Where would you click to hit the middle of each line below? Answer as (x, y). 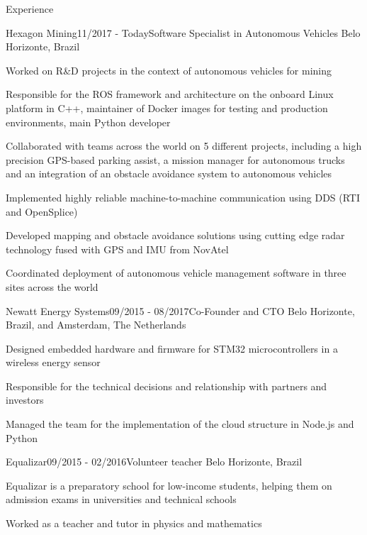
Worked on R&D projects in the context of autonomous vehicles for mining (169, 70)
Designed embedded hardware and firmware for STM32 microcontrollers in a (172, 348)
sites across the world (52, 286)
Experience (30, 9)
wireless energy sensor (53, 362)
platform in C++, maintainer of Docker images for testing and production (167, 107)
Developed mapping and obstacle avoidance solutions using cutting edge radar (175, 235)
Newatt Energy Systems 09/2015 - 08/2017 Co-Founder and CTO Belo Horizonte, (180, 310)
